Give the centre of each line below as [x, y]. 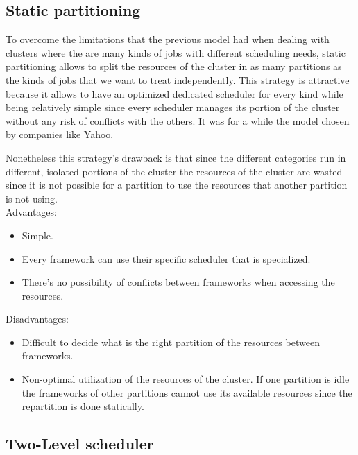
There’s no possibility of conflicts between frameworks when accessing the [178, 282]
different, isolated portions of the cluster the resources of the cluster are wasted [174, 171]
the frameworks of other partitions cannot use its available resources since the [187, 392]
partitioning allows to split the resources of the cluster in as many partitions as [174, 66]
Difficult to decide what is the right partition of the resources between [171, 342]
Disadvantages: [37, 319]
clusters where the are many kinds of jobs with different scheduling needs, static [176, 52]
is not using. [32, 198]
